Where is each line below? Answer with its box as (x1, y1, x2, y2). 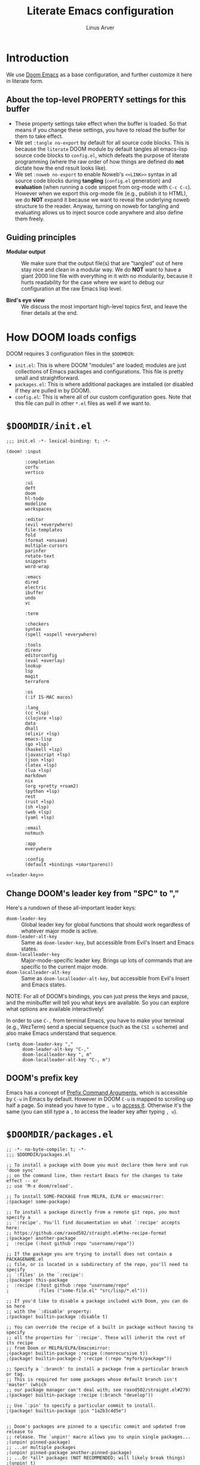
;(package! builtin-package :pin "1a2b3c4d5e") (6, 1408, 127, 1414)
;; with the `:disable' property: (6, 1308, 93, 1314)
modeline (24, 501, 47, 507)
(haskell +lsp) (24, 747, 63, 753)
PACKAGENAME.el (6, 1256, 44, 1262)
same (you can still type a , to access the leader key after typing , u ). (6, 1108, 178, 1115)
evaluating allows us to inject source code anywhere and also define (14, 209, 183, 216)
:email (24, 825, 42, 831)
